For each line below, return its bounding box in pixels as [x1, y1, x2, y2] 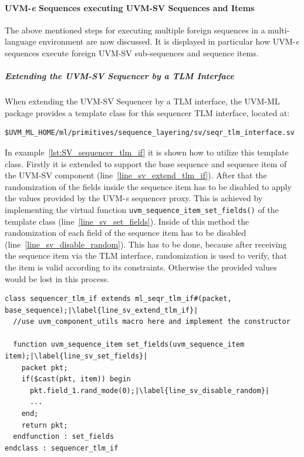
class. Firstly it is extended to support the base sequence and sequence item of [5, 157, 287, 170]
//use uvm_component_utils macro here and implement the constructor [13, 317, 291, 326]
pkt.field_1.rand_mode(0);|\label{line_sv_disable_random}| [29, 386, 270, 395]
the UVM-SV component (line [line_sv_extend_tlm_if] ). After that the [5, 169, 267, 181]
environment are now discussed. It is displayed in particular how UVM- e [39, 35, 299, 48]
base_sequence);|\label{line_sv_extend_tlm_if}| [5, 306, 198, 314]
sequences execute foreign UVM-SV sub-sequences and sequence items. [5, 46, 259, 59]
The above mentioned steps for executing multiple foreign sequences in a [5, 23, 265, 36]
